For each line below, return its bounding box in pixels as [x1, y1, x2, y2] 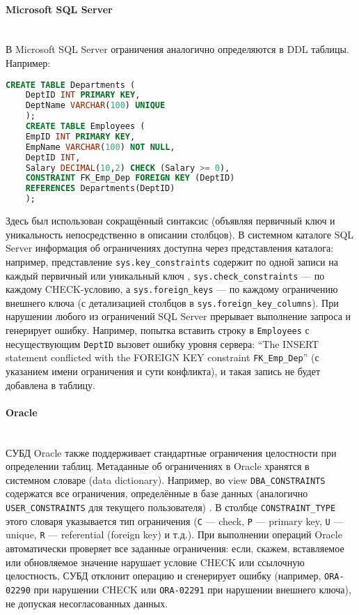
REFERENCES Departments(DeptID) [25, 183, 175, 194]
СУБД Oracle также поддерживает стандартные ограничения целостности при [6, 445, 337, 460]
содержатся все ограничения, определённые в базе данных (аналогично [6, 486, 308, 501]
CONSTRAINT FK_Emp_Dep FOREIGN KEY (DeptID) [25, 173, 235, 183]
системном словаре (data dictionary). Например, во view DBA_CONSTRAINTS [6, 472, 326, 487]
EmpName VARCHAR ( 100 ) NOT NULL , [25, 142, 175, 152]
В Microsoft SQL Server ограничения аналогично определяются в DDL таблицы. [6, 42, 349, 56]
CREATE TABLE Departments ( [6, 79, 136, 90]
